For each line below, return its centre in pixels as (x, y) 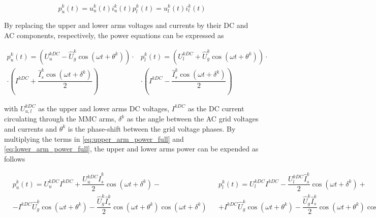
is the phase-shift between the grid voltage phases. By (152, 128)
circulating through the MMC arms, (60, 119)
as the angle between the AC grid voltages (193, 119)
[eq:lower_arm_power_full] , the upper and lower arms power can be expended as (131, 149)
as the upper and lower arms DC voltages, (104, 108)
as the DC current (216, 108)
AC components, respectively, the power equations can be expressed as (114, 35)
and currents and (31, 128)
